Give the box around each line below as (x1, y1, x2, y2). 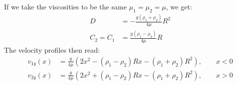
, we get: (166, 1, 192, 11)
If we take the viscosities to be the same (4, 1, 127, 11)
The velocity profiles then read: (4, 45, 100, 55)
